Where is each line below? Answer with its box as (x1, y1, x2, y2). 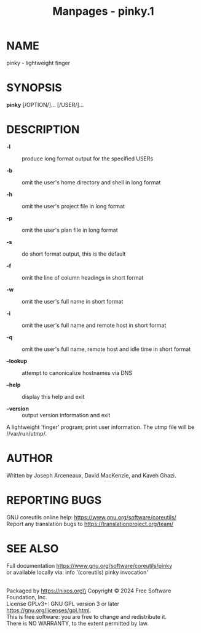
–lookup (6, 357, 28, 364)
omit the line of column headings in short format (22, 273, 144, 281)
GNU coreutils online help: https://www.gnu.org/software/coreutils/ (6, 513, 176, 521)
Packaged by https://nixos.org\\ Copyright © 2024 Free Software (6, 587, 171, 594)
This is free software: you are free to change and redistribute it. (6, 613, 167, 620)
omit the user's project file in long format (22, 202, 125, 210)
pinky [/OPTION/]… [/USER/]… (6, 101, 84, 108)
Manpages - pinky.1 (52, 4, 155, 18)
